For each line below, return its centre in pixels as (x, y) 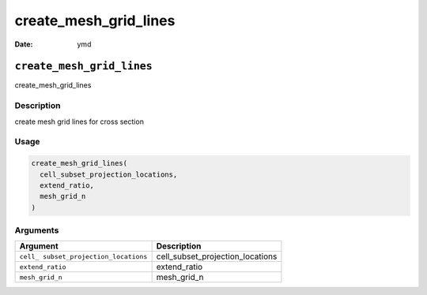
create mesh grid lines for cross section (79, 121)
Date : (24, 44)
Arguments (37, 230)
